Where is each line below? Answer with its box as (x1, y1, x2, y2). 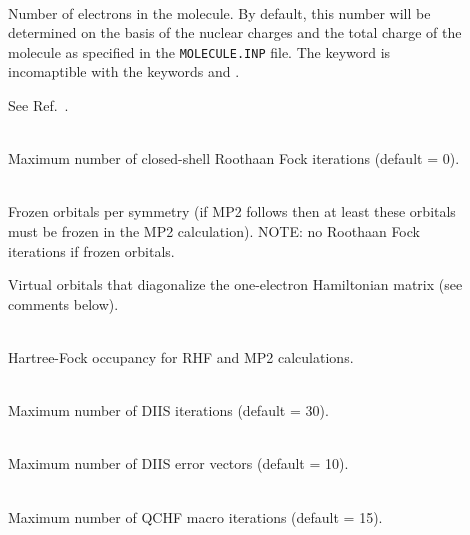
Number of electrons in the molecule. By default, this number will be (8, 2, 431, 23)
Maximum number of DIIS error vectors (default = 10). (8, 453, 349, 474)
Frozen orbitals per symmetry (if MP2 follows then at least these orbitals (8, 201, 456, 222)
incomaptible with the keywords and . (8, 61, 240, 82)
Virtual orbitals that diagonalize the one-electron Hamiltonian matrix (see (8, 274, 463, 295)
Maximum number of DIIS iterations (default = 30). (8, 400, 329, 421)
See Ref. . (8, 95, 69, 116)
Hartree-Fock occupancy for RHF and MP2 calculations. (8, 346, 354, 367)
